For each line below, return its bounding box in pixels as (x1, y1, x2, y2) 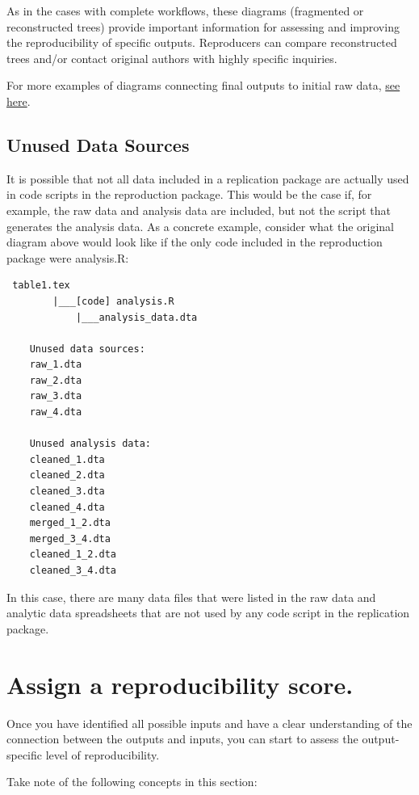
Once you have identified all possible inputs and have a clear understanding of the (6, 714, 413, 731)
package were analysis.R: (6, 249, 129, 266)
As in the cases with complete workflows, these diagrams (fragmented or (6, 2, 364, 19)
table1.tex (12, 280, 70, 292)
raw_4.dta (29, 406, 82, 419)
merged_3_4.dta (29, 532, 111, 545)
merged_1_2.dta (29, 517, 111, 529)
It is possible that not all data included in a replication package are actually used (6, 170, 409, 187)
